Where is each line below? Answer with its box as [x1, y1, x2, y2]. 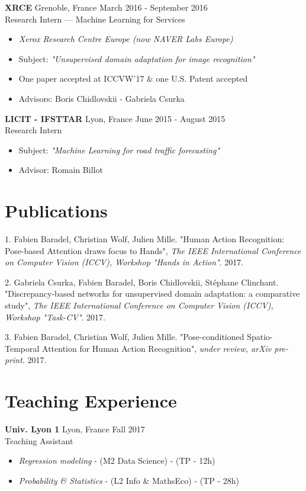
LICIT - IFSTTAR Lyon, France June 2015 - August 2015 [5, 112, 226, 124]
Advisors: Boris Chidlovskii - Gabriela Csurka [18, 92, 185, 104]
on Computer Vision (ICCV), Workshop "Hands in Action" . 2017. [5, 256, 244, 268]
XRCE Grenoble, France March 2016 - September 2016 [5, 1, 208, 13]
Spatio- [247, 330, 273, 343]
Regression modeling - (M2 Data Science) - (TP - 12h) [18, 454, 215, 467]
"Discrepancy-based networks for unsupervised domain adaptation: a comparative [5, 287, 300, 300]
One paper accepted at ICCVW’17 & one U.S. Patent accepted [18, 72, 248, 85]
